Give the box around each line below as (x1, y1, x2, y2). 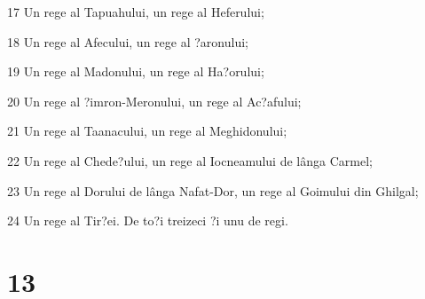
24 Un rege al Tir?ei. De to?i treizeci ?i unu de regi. (7, 211, 288, 230)
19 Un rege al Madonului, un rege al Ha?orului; (7, 62, 264, 81)
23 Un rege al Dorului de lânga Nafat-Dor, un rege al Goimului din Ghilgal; (7, 181, 419, 200)
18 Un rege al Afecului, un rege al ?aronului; (7, 32, 248, 51)
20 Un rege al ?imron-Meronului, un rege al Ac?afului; (7, 91, 302, 110)
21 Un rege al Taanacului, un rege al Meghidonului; (7, 122, 287, 140)
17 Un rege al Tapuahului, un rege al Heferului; (7, 3, 264, 20)
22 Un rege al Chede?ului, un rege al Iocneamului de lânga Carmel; (7, 151, 373, 169)
